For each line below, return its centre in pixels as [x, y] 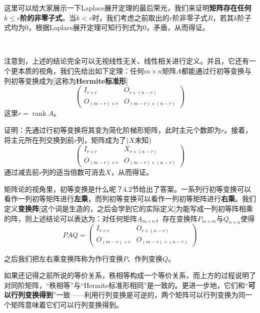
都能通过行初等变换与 [216, 70]
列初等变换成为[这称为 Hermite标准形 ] [66, 80]
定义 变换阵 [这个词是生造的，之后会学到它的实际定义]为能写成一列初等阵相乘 [128, 209]
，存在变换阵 [176, 218]
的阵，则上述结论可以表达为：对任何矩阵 [70, 218]
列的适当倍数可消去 [74, 172]
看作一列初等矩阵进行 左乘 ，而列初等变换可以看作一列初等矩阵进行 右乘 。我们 [130, 199]
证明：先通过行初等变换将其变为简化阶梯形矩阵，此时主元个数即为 [112, 129]
